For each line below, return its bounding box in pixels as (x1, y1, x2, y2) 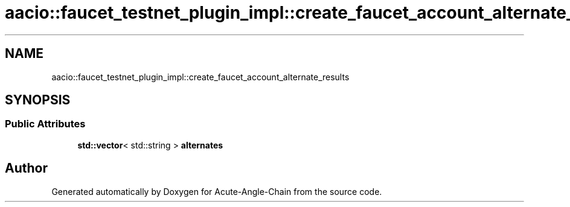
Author (5, 161, 48, 176)
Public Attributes (5, 118, 86, 130)
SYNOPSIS (5, 92, 71, 108)
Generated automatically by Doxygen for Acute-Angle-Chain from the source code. (51, 186, 382, 197)
